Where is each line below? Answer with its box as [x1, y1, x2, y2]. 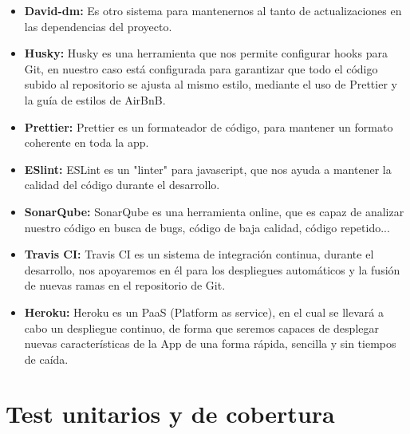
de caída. [24, 350, 69, 367]
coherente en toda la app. [24, 134, 149, 151]
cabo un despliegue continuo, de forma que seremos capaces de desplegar [24, 319, 379, 336]
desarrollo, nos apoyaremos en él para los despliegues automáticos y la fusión [24, 261, 400, 278]
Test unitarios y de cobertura [6, 397, 335, 430]
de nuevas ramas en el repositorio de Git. [24, 277, 226, 294]
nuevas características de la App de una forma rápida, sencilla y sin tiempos [24, 335, 396, 352]
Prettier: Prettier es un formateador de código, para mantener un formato [24, 118, 393, 135]
